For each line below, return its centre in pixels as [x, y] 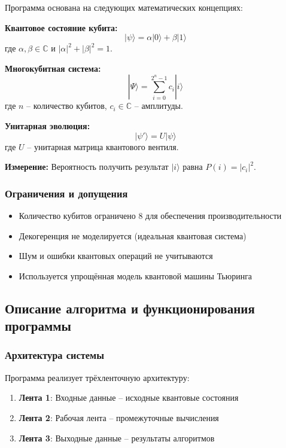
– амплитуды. [159, 106]
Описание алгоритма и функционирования [130, 308]
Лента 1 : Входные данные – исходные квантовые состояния [129, 397]
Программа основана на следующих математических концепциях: [124, 7]
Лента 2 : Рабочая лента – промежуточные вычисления [119, 417]
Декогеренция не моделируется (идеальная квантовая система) [133, 235]
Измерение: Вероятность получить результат [87, 167]
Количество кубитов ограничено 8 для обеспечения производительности [150, 215]
